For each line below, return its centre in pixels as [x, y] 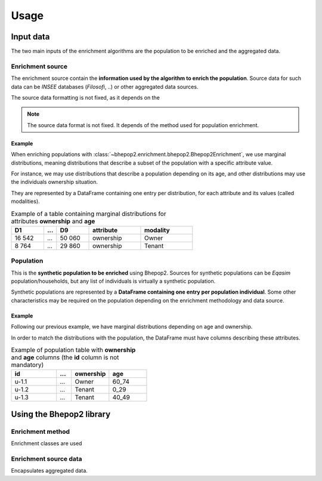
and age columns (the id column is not [65, 357]
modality [157, 230]
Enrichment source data [47, 458]
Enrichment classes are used [47, 443]
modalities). [25, 201]
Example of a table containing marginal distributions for [89, 214]
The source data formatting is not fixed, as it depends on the [86, 97]
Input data [30, 37]
